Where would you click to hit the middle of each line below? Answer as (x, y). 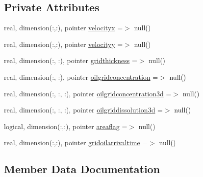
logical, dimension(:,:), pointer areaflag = (66, 126)
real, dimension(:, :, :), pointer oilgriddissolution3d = (83, 110)
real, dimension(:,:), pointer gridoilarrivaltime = (76, 143)
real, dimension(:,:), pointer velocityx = (63, 28)
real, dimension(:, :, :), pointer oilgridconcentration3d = (88, 93)
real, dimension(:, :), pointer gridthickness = (71, 60)
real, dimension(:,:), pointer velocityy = (63, 44)
